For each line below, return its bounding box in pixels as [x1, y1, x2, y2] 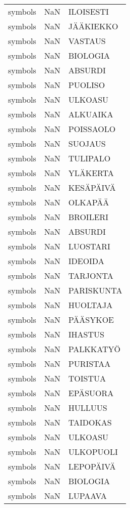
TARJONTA [68, 270, 113, 281]
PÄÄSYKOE [68, 314, 114, 325]
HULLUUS [68, 402, 107, 413]
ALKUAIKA [68, 108, 113, 120]
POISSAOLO [68, 123, 116, 135]
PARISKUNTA [68, 284, 122, 296]
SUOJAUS [68, 138, 106, 149]
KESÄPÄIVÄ [68, 182, 116, 193]
